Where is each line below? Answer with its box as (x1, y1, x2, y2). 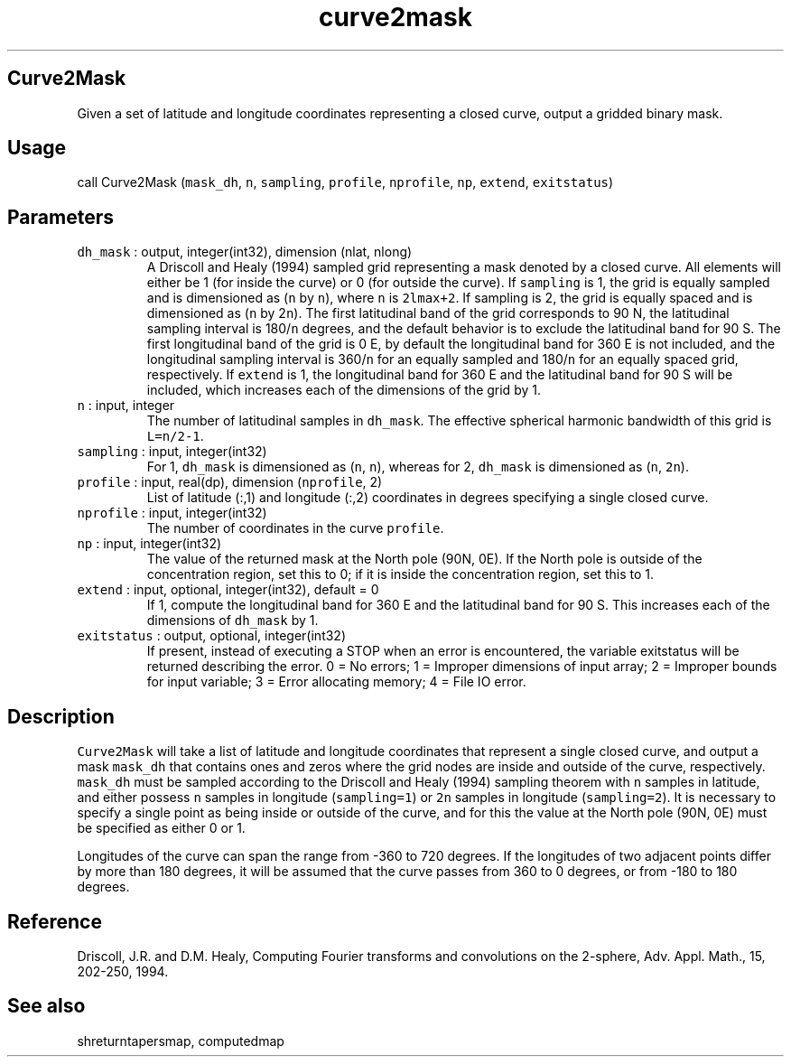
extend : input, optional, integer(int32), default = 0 (77, 582, 379, 598)
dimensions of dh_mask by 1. (146, 612, 319, 629)
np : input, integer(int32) (77, 536, 222, 552)
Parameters (7, 205, 114, 229)
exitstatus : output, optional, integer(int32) (77, 628, 347, 644)
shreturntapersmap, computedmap (77, 1032, 284, 1049)
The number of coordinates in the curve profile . (146, 520, 444, 537)
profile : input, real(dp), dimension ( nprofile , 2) (77, 474, 383, 490)
